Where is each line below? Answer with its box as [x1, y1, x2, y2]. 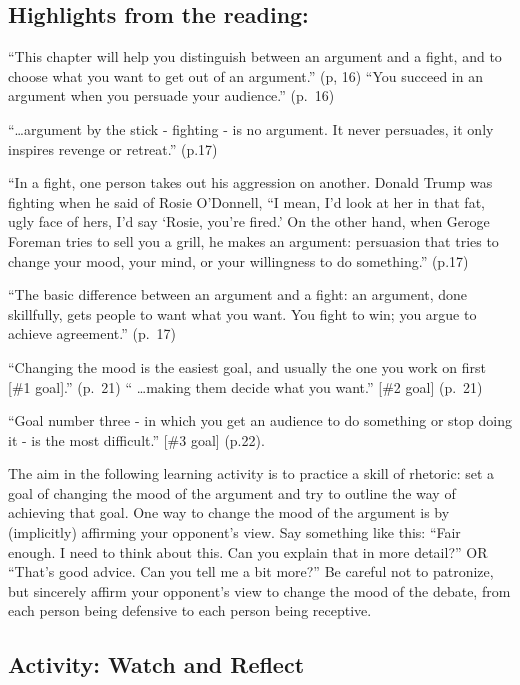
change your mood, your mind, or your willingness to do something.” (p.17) [8, 250, 469, 271]
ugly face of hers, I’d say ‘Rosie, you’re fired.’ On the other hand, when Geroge [8, 211, 490, 232]
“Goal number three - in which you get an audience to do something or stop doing [8, 410, 512, 431]
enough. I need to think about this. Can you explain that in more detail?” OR [8, 541, 488, 562]
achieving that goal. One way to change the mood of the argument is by [8, 502, 450, 523]
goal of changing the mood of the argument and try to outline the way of [8, 482, 456, 503]
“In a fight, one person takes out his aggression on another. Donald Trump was [8, 172, 493, 193]
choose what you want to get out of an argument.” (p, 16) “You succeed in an [8, 65, 483, 86]
